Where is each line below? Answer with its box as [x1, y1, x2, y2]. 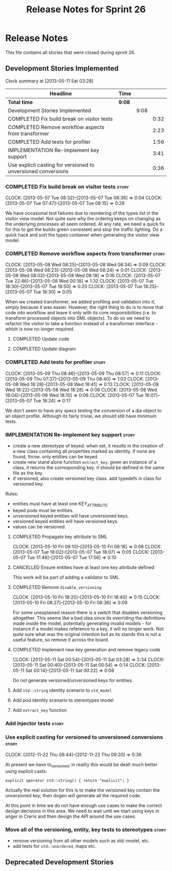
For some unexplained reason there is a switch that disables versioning [12, 609, 163, 615]
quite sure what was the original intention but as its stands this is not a [12, 631, 161, 637]
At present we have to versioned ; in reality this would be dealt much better [5, 761, 158, 769]
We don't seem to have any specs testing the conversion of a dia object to [5, 407, 162, 413]
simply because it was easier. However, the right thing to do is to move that [5, 304, 164, 310]
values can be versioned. [12, 523, 66, 529]
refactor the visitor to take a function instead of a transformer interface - [5, 321, 158, 327]
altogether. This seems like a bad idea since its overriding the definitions [12, 614, 165, 621]
